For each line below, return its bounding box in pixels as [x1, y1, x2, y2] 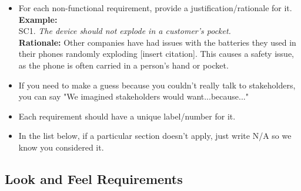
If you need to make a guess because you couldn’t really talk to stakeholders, [18, 79, 296, 91]
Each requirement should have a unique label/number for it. [18, 110, 236, 122]
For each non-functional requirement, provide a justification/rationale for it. [18, 2, 292, 13]
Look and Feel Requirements [5, 169, 183, 187]
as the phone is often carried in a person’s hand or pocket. [18, 59, 229, 71]
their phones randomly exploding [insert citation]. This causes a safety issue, [18, 47, 294, 60]
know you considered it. [18, 141, 104, 153]
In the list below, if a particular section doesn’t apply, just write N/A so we [18, 129, 292, 142]
